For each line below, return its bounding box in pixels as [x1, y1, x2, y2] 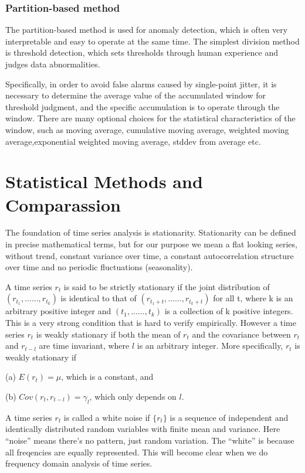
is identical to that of [60, 292, 137, 304]
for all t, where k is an [213, 292, 293, 304]
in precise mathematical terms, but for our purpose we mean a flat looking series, [5, 238, 297, 250]
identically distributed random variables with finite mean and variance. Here [5, 423, 280, 435]
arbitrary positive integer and [5, 305, 111, 317]
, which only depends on [89, 390, 177, 402]
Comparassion [5, 192, 121, 216]
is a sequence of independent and [170, 411, 289, 423]
